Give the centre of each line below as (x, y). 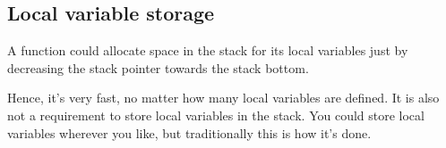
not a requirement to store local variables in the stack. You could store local (216, 115)
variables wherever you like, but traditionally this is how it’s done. (189, 132)
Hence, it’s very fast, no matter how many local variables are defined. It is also (223, 98)
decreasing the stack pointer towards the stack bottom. (158, 67)
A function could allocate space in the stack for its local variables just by (208, 50)
